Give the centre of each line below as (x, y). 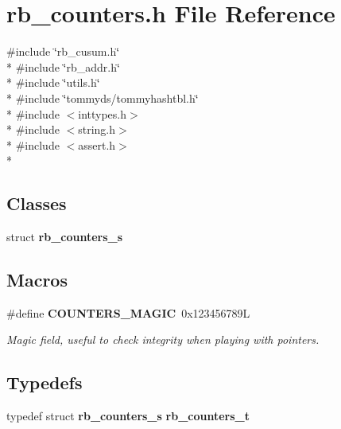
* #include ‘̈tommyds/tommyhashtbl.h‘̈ (103, 97)
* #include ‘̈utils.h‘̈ (53, 82)
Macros (37, 280)
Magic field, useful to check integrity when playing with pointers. (163, 339)
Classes (37, 203)
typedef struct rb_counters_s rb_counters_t (128, 416)
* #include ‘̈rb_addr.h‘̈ (63, 66)
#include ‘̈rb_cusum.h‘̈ (63, 51)
